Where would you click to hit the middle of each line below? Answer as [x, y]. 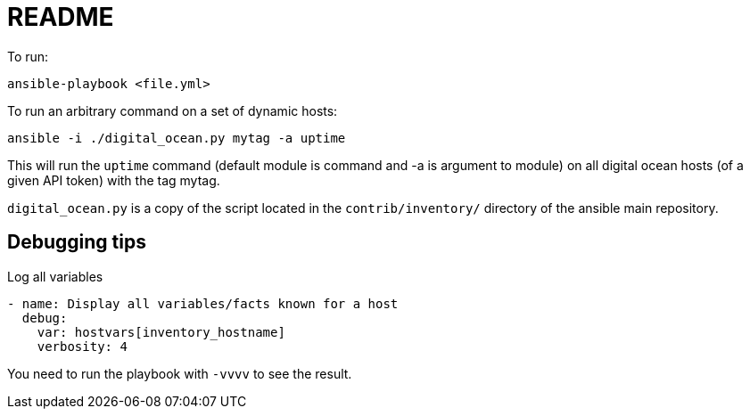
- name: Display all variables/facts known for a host [203, 303]
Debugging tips [77, 242]
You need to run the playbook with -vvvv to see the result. [180, 373]
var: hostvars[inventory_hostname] [161, 332]
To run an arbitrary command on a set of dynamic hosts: [173, 110]
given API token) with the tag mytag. [114, 180]
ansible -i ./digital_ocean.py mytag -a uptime [177, 138]
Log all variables [55, 276]
